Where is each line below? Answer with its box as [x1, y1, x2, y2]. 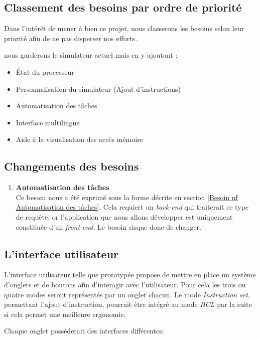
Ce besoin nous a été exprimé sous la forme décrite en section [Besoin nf [16, 192, 238, 202]
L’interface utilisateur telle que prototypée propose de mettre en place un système [4, 269, 256, 280]
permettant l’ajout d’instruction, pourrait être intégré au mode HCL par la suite [4, 299, 252, 309]
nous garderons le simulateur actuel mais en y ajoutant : [4, 50, 178, 60]
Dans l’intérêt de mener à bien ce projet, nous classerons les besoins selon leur [4, 23, 244, 34]
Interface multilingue [16, 117, 80, 127]
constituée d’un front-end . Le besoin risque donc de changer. [16, 221, 202, 232]
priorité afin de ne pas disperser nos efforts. [4, 33, 138, 43]
